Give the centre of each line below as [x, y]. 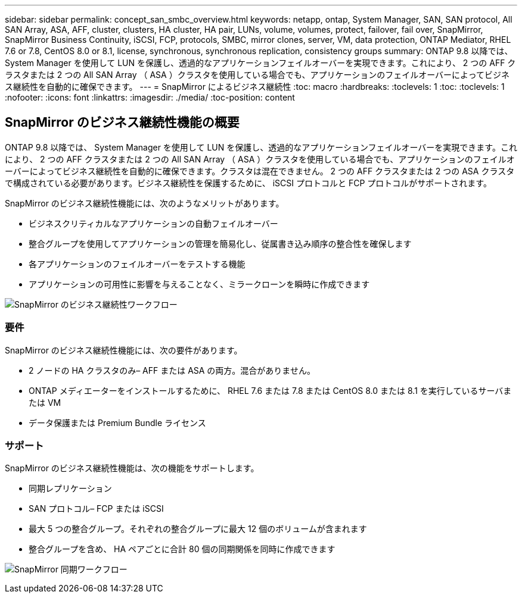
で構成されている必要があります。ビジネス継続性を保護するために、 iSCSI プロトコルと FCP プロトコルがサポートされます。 [248, 183]
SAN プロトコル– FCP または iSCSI [96, 509]
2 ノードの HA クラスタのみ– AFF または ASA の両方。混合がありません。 [172, 370]
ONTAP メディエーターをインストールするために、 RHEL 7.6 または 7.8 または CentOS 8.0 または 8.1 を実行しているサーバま [270, 390]
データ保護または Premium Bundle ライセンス [117, 422]
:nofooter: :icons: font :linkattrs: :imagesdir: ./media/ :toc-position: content [150, 97]
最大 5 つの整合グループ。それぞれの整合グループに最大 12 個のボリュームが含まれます [198, 529]
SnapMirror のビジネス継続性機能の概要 [122, 123]
